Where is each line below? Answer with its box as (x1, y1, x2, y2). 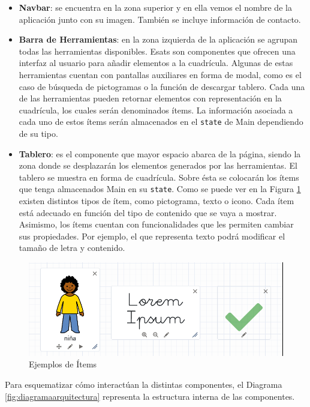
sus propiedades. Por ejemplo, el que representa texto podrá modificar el (19, 229, 285, 242)
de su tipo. (19, 127, 58, 139)
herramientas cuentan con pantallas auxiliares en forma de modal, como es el (19, 68, 302, 80)
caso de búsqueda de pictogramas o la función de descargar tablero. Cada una (19, 80, 305, 92)
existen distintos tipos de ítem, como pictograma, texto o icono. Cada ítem (19, 194, 294, 207)
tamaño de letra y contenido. (19, 241, 125, 254)
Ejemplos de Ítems (29, 358, 97, 370)
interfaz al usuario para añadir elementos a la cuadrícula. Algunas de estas (19, 56, 293, 69)
